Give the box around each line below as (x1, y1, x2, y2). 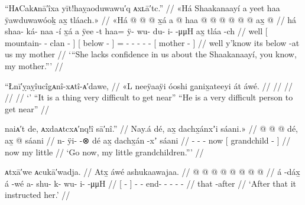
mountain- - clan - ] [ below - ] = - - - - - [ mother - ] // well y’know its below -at (5, 36, 300, 48)
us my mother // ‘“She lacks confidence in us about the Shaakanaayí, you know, (5, 48, 297, 60)
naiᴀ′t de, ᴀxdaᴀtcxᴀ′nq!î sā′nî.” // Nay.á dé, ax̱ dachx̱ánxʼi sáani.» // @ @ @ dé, (5, 122, 298, 135)
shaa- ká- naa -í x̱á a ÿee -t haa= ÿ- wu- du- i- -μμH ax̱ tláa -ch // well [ (5, 25, 268, 37)
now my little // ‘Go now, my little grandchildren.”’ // (5, 145, 204, 158)
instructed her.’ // (5, 188, 70, 201)
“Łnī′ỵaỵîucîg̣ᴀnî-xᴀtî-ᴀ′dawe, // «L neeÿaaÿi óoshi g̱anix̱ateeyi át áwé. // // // (5, 79, 293, 92)
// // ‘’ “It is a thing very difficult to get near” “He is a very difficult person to (5, 91, 293, 103)
